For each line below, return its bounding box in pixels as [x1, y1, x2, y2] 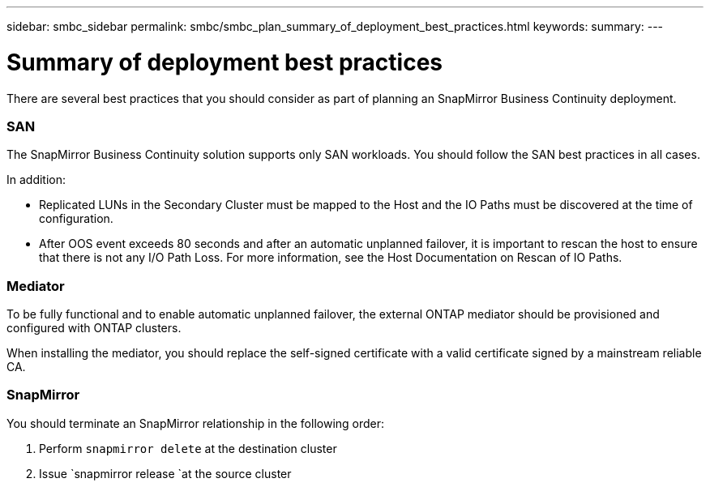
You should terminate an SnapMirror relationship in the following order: [6, 416, 385, 430]
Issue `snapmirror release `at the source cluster [39, 466, 292, 481]
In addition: [6, 173, 66, 187]
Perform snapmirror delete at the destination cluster [39, 441, 337, 455]
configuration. [39, 211, 113, 226]
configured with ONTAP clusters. [6, 321, 182, 335]
